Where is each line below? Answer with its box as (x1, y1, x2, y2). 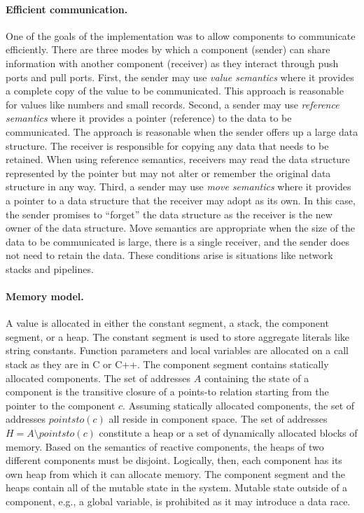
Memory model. (6, 289, 84, 304)
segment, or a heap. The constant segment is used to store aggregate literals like (6, 329, 349, 344)
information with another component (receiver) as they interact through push (6, 55, 339, 70)
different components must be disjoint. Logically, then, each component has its (6, 453, 342, 468)
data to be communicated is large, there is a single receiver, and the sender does (6, 234, 349, 248)
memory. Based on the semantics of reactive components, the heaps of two (6, 439, 324, 454)
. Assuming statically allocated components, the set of (122, 398, 355, 412)
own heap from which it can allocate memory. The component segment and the (6, 466, 346, 481)
